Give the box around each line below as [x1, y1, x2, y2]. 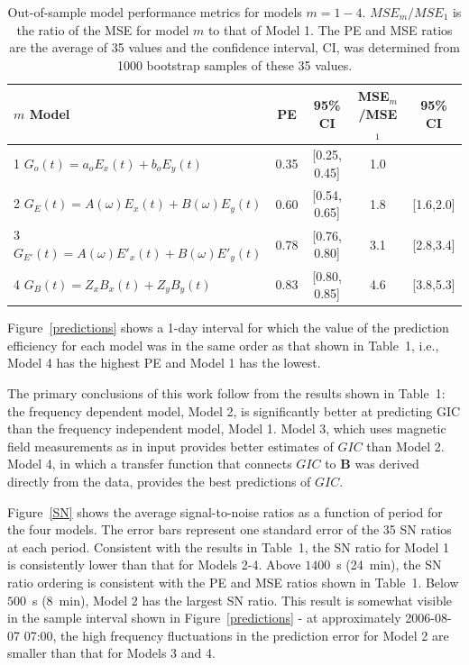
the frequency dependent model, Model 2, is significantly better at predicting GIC [7, 401, 461, 420]
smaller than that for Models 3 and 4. [7, 643, 216, 662]
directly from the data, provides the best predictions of [7, 472, 311, 491]
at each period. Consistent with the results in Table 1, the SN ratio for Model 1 [7, 537, 450, 556]
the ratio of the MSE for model [16, 20, 189, 39]
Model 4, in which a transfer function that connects [7, 454, 292, 473]
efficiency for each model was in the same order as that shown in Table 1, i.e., [7, 335, 439, 354]
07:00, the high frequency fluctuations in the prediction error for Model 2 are [23, 625, 449, 644]
